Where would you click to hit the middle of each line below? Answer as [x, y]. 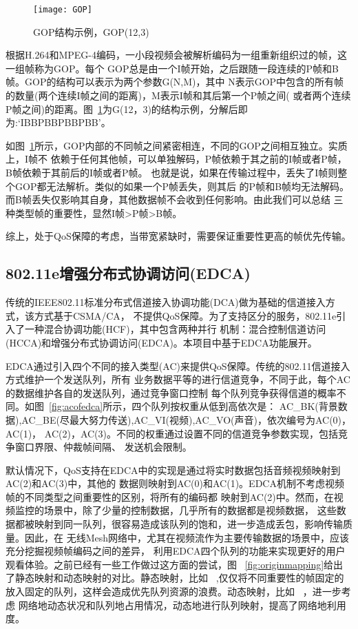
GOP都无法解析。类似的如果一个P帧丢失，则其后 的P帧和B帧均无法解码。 [182, 186]
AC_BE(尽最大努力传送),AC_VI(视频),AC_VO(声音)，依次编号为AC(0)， [187, 419]
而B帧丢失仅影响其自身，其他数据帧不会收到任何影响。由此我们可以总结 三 [175, 199]
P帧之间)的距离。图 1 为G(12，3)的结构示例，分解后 [122, 109]
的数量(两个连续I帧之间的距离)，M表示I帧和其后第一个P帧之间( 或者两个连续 [178, 95]
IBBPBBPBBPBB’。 [65, 122]
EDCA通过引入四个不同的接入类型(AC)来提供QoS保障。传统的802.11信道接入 [178, 365]
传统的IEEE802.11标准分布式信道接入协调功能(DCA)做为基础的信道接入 [166, 302]
